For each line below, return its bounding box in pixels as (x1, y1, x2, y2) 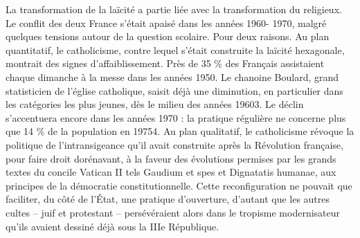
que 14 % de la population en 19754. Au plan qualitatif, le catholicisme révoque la (6, 124, 354, 138)
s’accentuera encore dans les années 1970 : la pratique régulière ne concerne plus (6, 110, 346, 125)
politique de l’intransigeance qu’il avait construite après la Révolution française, (6, 137, 343, 152)
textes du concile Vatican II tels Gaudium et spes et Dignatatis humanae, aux (6, 165, 336, 179)
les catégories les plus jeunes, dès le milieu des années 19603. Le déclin (6, 97, 304, 111)
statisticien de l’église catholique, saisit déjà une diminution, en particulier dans (6, 83, 343, 98)
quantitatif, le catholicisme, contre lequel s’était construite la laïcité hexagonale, (6, 42, 345, 57)
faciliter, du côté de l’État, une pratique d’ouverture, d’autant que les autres (6, 192, 330, 206)
